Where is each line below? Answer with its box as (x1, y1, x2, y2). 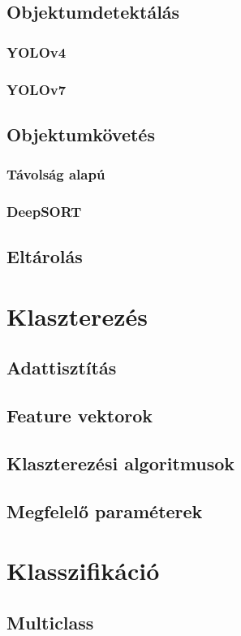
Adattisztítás (6, 355, 117, 380)
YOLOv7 (6, 79, 67, 99)
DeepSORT (6, 201, 82, 222)
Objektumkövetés (6, 121, 155, 146)
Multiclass (6, 609, 94, 634)
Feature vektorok (6, 403, 153, 428)
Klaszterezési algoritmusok (6, 451, 235, 476)
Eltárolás (6, 244, 83, 269)
